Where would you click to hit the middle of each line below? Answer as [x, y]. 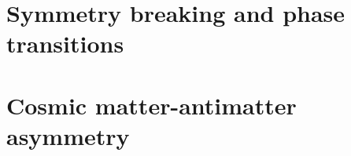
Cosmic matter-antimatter [151, 105]
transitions [65, 44]
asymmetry [68, 135]
